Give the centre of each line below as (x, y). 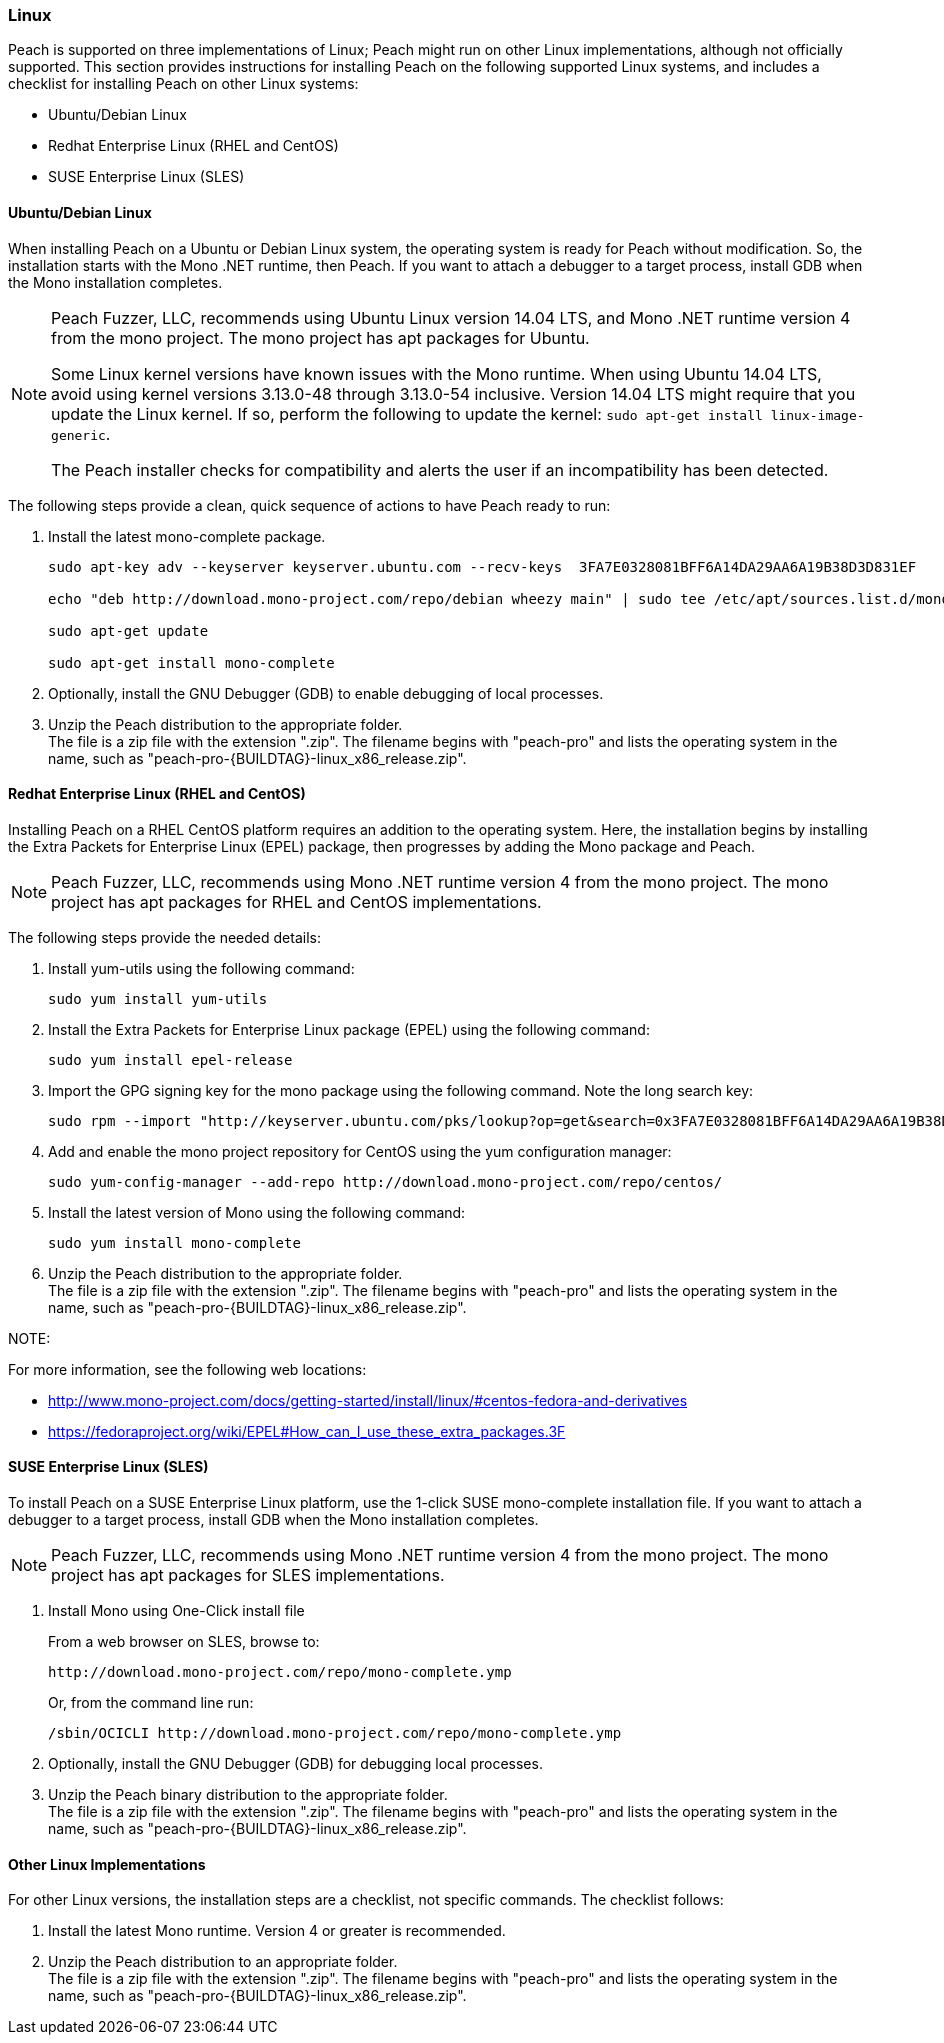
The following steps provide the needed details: (164, 937)
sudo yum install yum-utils (158, 998)
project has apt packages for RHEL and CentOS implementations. (296, 901)
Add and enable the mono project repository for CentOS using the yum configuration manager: (360, 1151)
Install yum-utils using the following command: (201, 968)
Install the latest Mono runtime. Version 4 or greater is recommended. (277, 1931)
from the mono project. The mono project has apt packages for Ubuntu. (320, 337)
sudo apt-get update (128, 630)
